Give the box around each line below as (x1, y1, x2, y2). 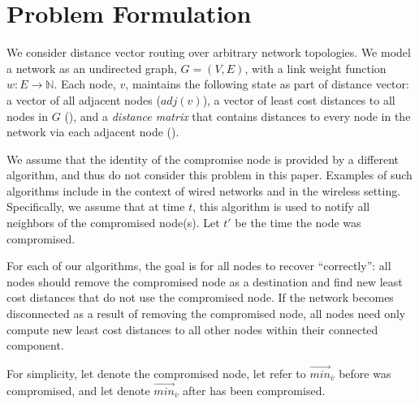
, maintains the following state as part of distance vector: (125, 75, 409, 92)
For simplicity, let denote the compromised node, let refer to (6, 365, 306, 382)
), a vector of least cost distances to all (202, 91, 395, 108)
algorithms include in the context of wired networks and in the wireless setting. (6, 182, 401, 199)
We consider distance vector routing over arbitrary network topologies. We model (6, 44, 411, 61)
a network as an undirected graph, (6, 59, 177, 76)
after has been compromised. (183, 381, 326, 398)
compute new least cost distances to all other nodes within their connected (6, 320, 378, 337)
